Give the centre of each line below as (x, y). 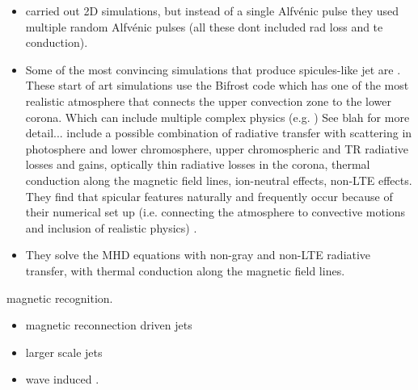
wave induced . (62, 379)
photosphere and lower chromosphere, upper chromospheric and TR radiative (217, 148)
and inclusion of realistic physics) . (111, 227)
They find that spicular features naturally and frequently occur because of (209, 196)
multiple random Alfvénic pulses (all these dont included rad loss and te (204, 26)
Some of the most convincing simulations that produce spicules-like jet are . (213, 69)
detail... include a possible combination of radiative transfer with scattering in (219, 133)
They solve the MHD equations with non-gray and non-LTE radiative (198, 255)
